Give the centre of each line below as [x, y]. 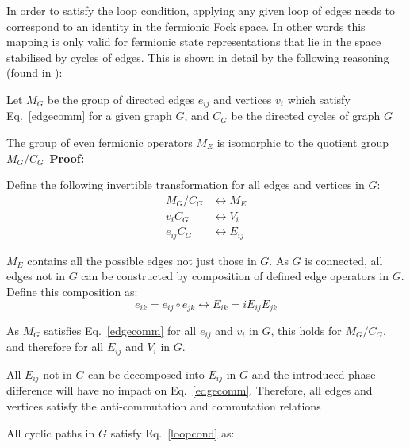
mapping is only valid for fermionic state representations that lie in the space [194, 42]
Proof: [67, 158]
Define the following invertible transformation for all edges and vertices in [186, 185]
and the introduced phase [314, 374]
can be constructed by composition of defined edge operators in [235, 276]
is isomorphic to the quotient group [303, 143]
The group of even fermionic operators [100, 143]
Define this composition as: [72, 291]
